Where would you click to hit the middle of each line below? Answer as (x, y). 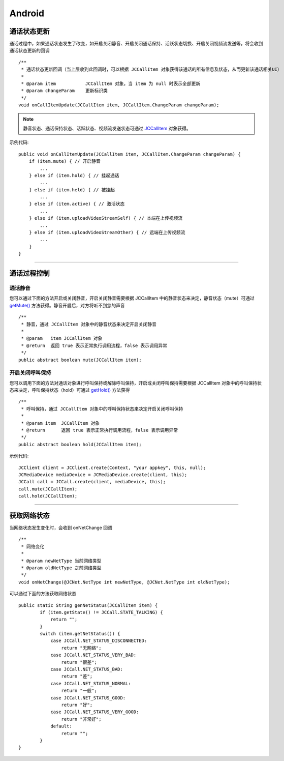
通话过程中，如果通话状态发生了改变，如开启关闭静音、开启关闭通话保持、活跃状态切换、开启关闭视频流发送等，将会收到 (136, 44)
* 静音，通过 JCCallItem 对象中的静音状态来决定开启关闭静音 (89, 324)
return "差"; (77, 676)
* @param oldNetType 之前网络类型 (61, 568)
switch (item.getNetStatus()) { (80, 634)
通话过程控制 (29, 273)
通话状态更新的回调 (29, 50)
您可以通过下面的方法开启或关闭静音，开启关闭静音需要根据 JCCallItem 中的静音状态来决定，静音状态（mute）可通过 (132, 298)
